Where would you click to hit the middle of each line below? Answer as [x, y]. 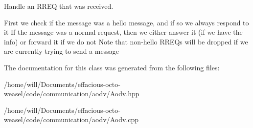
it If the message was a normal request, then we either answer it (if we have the [123, 32]
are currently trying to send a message [61, 51]
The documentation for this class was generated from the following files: [112, 67]
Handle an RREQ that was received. [59, 6]
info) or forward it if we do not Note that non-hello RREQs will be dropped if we [126, 41]
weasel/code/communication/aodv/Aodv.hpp [72, 94]
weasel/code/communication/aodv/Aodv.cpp [71, 119]
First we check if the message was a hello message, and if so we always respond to [126, 22]
